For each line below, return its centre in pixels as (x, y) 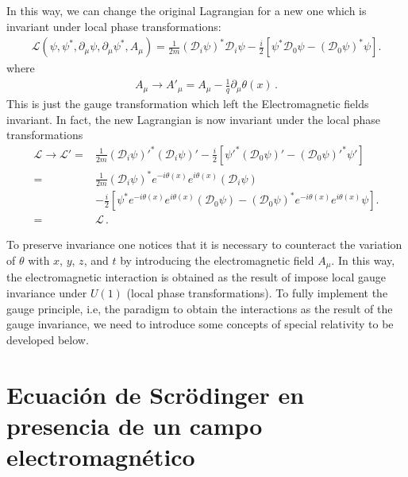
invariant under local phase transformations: (114, 26)
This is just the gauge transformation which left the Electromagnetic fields (188, 104)
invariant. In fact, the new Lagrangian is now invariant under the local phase (194, 119)
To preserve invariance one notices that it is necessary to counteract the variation (204, 244)
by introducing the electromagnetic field (217, 260)
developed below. (48, 339)
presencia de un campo (135, 425)
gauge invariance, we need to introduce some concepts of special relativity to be (200, 324)
